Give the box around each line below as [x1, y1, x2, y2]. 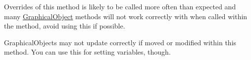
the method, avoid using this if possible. [4, 21, 125, 31]
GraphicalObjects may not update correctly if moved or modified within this [4, 37, 237, 47]
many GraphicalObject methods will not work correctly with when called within [4, 11, 248, 21]
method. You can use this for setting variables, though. [4, 47, 171, 57]
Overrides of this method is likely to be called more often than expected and [4, 1, 236, 11]
